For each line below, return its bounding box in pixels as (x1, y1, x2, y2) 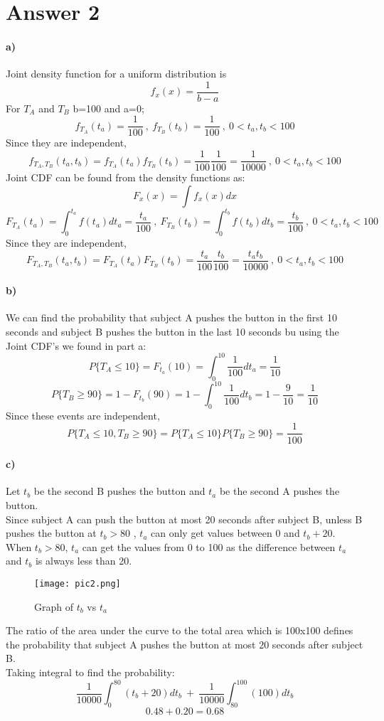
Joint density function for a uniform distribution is (6, 66, 227, 81)
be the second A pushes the (219, 484, 340, 498)
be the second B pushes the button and (33, 484, 206, 498)
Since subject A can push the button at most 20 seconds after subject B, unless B (6, 511, 363, 526)
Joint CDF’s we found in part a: (6, 338, 146, 353)
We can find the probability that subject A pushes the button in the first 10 (6, 310, 337, 325)
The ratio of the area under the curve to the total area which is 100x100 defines (6, 623, 353, 638)
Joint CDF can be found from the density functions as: (6, 170, 245, 185)
